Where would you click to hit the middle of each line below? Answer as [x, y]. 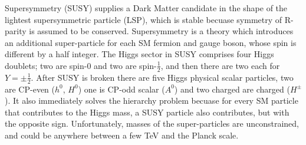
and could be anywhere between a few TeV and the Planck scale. [122, 135]
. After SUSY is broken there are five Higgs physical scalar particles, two [162, 77]
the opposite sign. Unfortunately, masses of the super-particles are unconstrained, [152, 123]
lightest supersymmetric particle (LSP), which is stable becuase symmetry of [144, 19]
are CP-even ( [30, 89]
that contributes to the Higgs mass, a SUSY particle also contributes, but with [147, 112]
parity [16, 31]
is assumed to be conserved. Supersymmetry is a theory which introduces [161, 31]
